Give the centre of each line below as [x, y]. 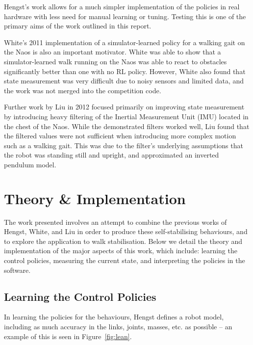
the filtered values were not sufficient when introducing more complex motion [120, 136]
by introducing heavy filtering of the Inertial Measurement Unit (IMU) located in [126, 116]
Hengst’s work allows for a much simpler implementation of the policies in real [122, 6]
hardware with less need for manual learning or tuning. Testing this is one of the [125, 16]
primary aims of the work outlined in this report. [78, 26]
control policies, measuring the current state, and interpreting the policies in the [125, 260]
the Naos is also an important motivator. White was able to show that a [113, 52]
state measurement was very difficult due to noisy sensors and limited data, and [124, 81]
